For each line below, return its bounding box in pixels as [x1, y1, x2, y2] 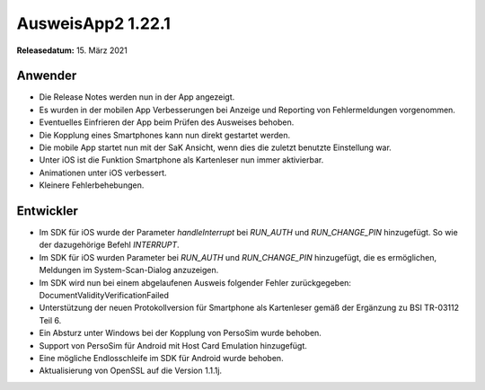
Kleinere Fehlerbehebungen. [39, 180, 145, 191]
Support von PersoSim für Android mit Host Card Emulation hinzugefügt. [39, 340, 307, 350]
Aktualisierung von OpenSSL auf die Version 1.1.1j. [39, 365, 223, 377]
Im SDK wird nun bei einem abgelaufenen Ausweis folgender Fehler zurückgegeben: [39, 277, 352, 288]
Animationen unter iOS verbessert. [39, 167, 167, 178]
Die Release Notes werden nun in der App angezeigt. [39, 92, 235, 102]
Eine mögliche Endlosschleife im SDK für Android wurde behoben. [39, 353, 284, 363]
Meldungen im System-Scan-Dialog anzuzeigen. [39, 265, 219, 276]
